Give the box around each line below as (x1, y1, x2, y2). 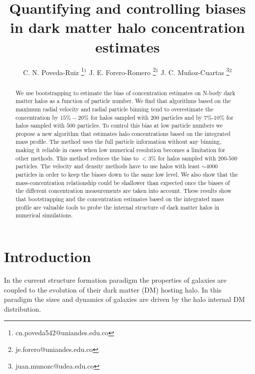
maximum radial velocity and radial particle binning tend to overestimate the (15, 105, 213, 113)
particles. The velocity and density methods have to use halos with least (15, 162, 200, 170)
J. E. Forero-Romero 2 (89, 65, 156, 77)
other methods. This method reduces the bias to (15, 154, 139, 162)
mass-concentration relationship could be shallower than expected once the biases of (15, 178, 230, 187)
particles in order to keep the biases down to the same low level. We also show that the (15, 170, 238, 179)
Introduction (4, 246, 91, 267)
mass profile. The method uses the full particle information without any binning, (15, 137, 222, 146)
